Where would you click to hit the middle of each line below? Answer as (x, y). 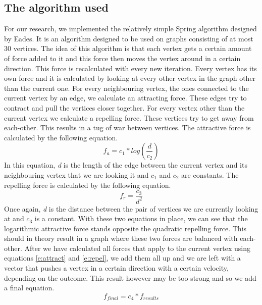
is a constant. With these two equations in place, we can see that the (141, 218)
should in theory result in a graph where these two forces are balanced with (121, 238)
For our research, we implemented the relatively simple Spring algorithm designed (130, 29)
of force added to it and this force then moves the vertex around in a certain (122, 58)
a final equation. (29, 288)
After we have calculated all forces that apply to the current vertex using (138, 248)
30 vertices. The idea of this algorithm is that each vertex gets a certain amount (128, 48)
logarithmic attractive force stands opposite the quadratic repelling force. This (125, 228)
